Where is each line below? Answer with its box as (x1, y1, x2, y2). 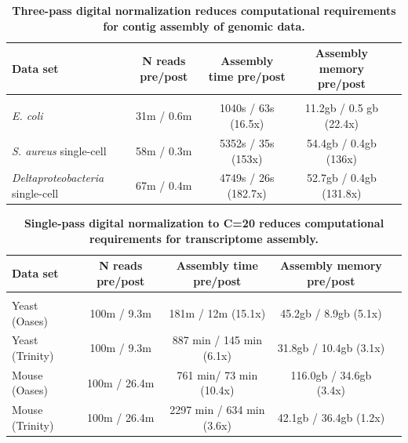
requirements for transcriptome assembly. (89, 230, 319, 246)
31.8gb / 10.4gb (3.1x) (277, 340, 385, 356)
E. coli (12, 107, 43, 124)
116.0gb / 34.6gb (290, 366, 372, 383)
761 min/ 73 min (177, 366, 258, 383)
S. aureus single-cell (12, 142, 107, 158)
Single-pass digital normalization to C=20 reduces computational (24, 215, 384, 231)
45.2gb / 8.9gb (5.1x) (280, 304, 382, 321)
